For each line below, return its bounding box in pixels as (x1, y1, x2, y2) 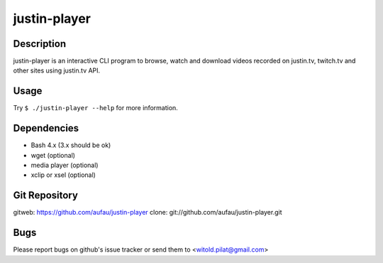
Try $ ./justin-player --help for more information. (13, 104, 179, 112)
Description (13, 38, 67, 50)
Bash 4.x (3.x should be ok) (30, 141, 111, 149)
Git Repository (13, 189, 78, 202)
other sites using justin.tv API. (13, 66, 101, 75)
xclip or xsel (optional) (30, 171, 96, 179)
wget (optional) (30, 151, 76, 159)
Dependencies (13, 122, 79, 134)
